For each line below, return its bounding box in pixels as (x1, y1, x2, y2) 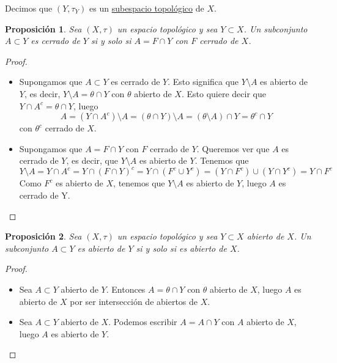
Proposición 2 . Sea (5, 230, 82, 243)
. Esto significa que (168, 75, 239, 88)
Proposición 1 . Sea (5, 22, 82, 35)
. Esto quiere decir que (181, 87, 266, 100)
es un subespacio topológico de (89, 2, 204, 14)
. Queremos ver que (196, 142, 270, 155)
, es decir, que (66, 154, 118, 167)
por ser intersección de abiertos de (70, 295, 198, 307)
